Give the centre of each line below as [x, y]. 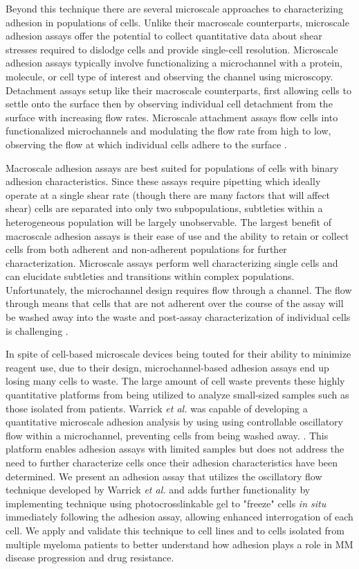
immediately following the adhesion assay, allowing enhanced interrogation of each [179, 517]
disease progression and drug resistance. [90, 558]
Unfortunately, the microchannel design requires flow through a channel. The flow [179, 289]
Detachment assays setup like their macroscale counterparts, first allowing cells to [178, 90]
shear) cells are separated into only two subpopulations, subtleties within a [164, 208]
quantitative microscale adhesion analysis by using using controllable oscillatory [174, 422]
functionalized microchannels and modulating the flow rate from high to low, [168, 131]
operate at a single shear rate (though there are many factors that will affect [168, 194]
